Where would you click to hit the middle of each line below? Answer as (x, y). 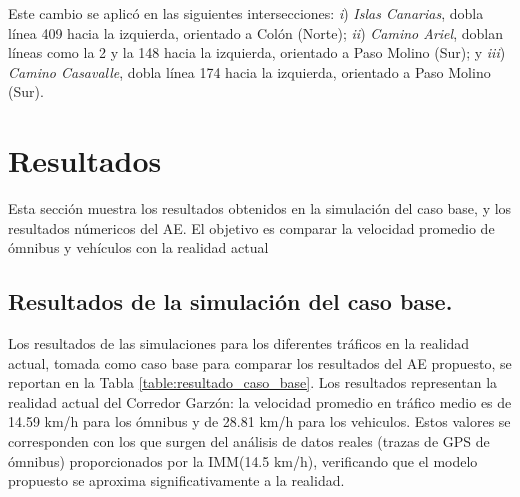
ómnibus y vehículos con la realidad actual (138, 247)
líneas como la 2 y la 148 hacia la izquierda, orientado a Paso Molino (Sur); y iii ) (257, 52)
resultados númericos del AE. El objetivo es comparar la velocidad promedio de (251, 227)
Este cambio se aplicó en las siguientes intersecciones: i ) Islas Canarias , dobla (246, 13)
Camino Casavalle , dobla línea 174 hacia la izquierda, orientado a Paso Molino (249, 71)
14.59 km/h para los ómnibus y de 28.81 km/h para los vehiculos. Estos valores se (259, 421)
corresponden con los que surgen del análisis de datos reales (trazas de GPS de (249, 441)
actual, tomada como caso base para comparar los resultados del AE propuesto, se (260, 362)
